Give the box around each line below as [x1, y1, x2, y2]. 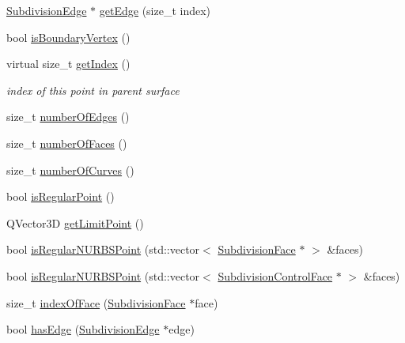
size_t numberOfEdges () [6, 108, 130, 125]
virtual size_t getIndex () [6, 55, 131, 72]
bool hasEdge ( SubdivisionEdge [6, 321, 160, 337]
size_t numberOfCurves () [6, 161, 134, 178]
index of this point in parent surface [6, 81, 180, 98]
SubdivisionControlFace [218, 267, 333, 284]
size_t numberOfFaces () [6, 134, 127, 151]
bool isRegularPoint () [6, 188, 115, 205]
